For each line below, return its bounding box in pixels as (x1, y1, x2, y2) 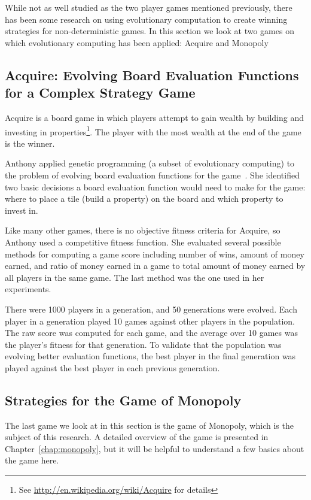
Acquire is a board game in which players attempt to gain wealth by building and (5, 111, 304, 123)
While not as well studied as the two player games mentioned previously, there (5, 1, 292, 13)
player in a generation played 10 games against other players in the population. (5, 314, 295, 327)
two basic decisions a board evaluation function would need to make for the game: (5, 180, 306, 193)
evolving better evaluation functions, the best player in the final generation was (5, 350, 296, 362)
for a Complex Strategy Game (5, 83, 196, 102)
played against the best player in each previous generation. (5, 361, 220, 374)
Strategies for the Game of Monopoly (5, 390, 242, 409)
